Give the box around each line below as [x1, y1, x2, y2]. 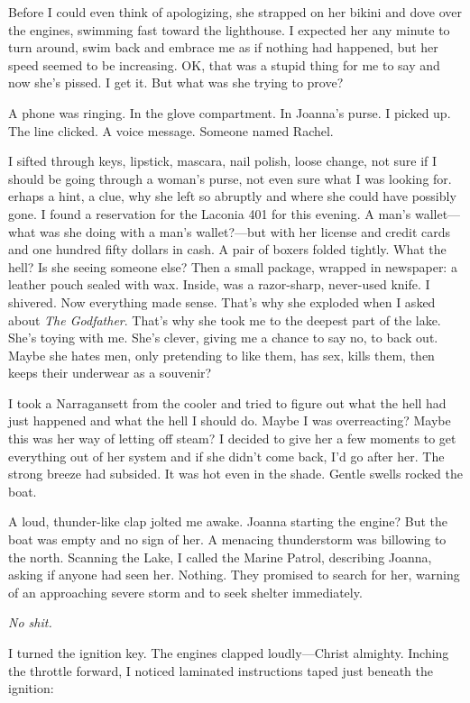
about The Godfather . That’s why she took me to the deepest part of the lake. [8, 310, 441, 329]
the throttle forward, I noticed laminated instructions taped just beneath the [8, 661, 433, 680]
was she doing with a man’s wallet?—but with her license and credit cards [39, 222, 451, 241]
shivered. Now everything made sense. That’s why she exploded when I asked [8, 292, 436, 311]
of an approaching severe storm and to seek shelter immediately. [8, 582, 363, 601]
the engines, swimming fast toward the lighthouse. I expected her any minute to [8, 20, 450, 39]
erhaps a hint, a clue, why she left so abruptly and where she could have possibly [8, 187, 456, 205]
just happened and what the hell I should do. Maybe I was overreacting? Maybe [8, 411, 451, 430]
